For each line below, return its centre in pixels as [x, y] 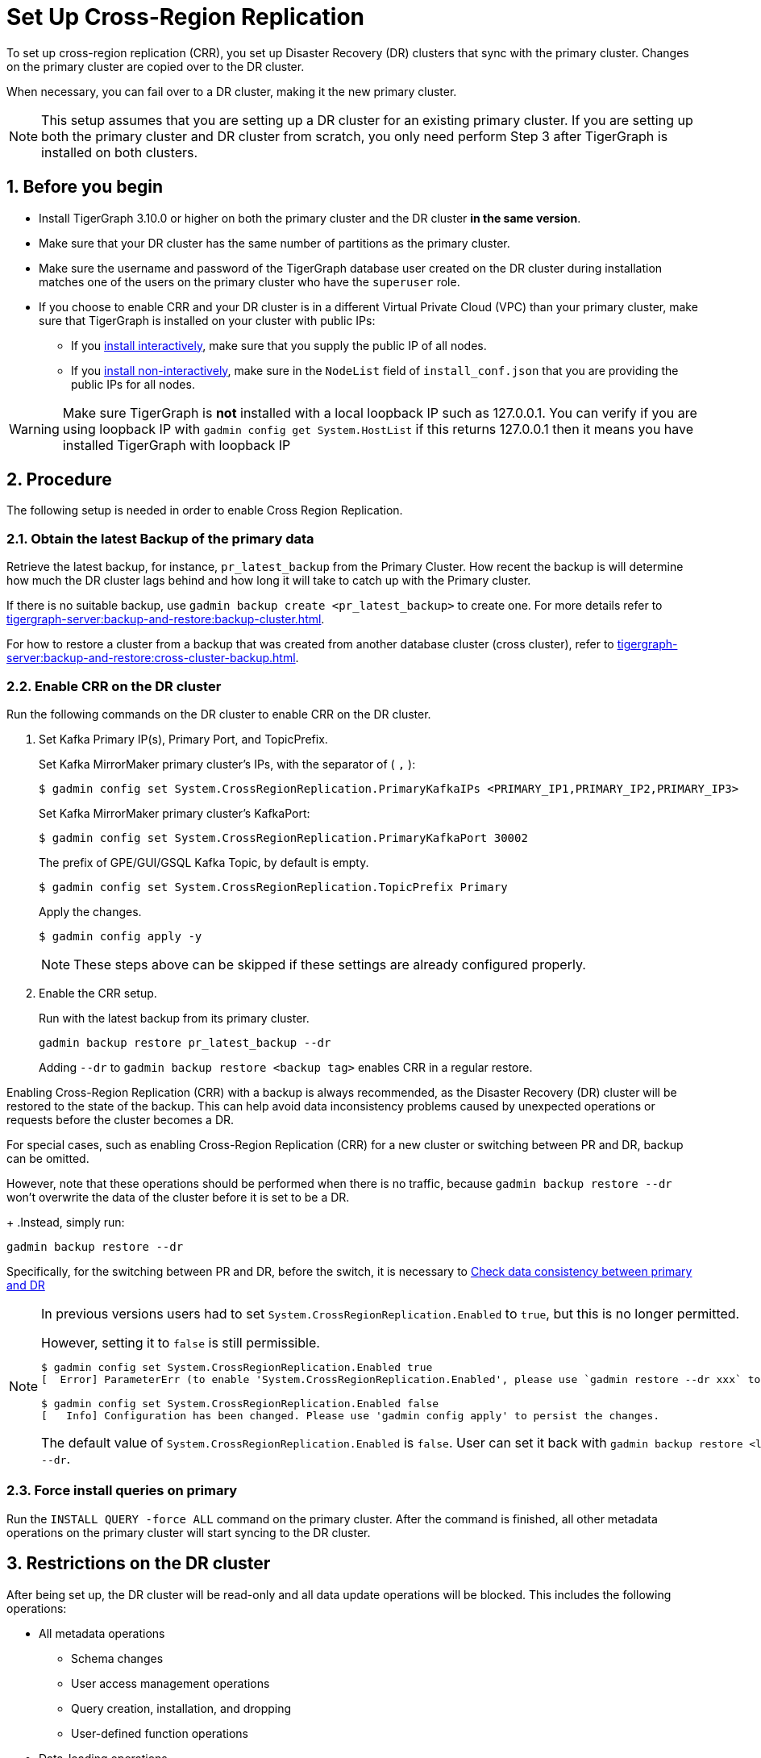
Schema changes [117, 1658]
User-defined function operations [160, 1733]
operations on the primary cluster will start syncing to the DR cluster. [189, 1532]
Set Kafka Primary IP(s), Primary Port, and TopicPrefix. [183, 739]
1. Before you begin [85, 187]
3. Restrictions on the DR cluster [139, 1564]
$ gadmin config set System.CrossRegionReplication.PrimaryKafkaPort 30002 [283, 837]
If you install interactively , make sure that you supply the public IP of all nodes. [279, 345]
